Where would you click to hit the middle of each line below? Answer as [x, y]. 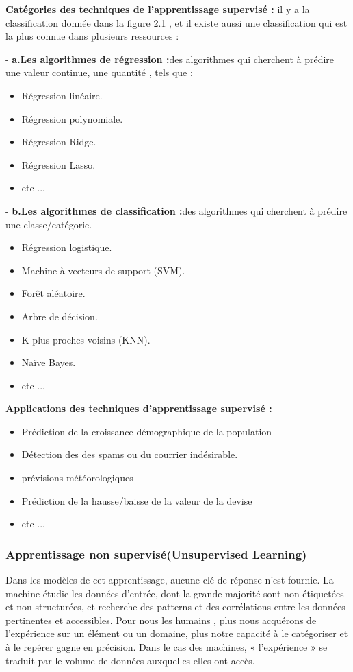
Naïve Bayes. [49, 362]
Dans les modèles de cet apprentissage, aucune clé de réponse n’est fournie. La [170, 580]
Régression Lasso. [58, 164]
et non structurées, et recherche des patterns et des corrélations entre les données [175, 607]
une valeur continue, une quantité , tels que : [99, 72]
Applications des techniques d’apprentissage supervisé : [139, 408]
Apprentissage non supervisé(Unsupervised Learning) [156, 554]
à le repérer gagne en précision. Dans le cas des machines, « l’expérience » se [167, 647]
